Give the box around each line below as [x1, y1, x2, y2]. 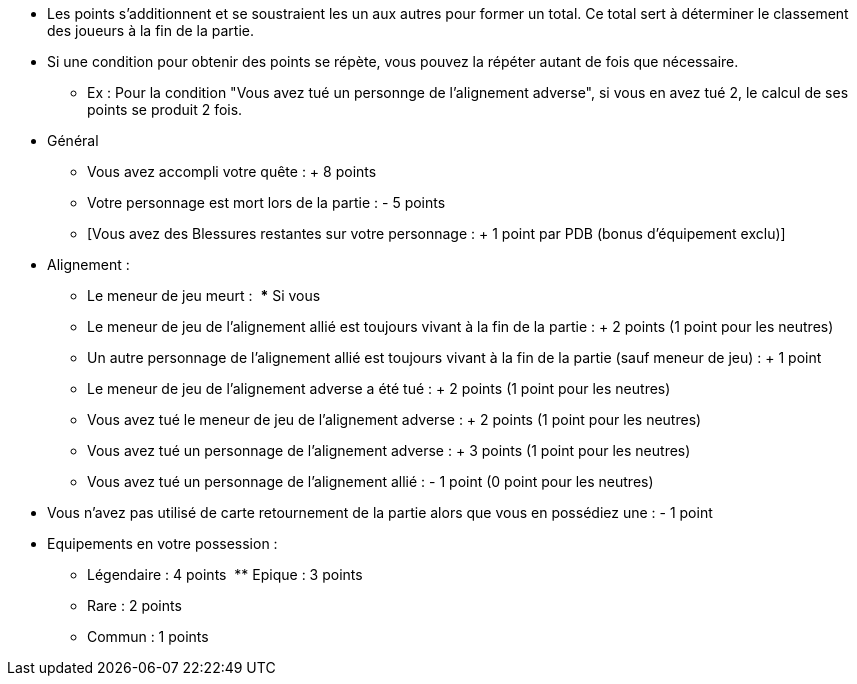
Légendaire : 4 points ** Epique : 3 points [87, 566, 363, 583]
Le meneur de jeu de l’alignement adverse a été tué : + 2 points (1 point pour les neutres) [87, 380, 671, 397]
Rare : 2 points [87, 597, 182, 614]
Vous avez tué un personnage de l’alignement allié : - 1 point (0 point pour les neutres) [87, 473, 654, 490]
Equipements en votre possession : [47, 535, 278, 552]
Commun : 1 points [87, 628, 209, 645]
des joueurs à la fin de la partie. [47, 22, 255, 39]
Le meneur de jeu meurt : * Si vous [87, 287, 321, 304]
